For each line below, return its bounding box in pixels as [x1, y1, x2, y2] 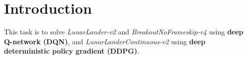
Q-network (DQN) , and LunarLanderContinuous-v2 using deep [4, 36, 205, 46]
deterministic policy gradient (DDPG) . [4, 46, 140, 56]
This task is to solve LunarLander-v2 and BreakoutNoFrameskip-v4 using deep [4, 27, 244, 37]
